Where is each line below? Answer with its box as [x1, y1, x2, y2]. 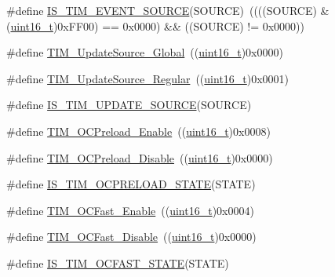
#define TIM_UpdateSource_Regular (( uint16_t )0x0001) [6, 70, 289, 86]
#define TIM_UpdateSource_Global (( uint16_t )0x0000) [6, 44, 283, 60]
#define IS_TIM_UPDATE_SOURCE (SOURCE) [6, 97, 252, 113]
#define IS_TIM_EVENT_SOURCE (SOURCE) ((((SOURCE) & [6, 2, 330, 18]
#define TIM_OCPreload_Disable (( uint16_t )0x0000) [6, 149, 273, 166]
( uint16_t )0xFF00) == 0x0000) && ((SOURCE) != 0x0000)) [6, 17, 305, 34]
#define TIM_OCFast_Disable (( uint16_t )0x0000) [6, 228, 257, 245]
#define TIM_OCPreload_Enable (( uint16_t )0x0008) [6, 122, 271, 139]
